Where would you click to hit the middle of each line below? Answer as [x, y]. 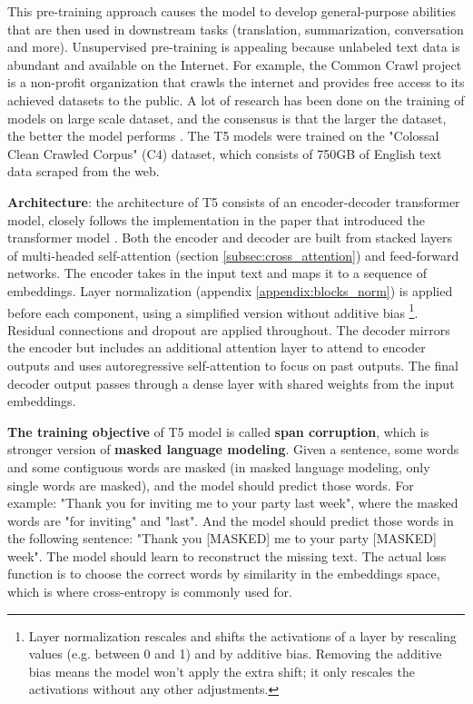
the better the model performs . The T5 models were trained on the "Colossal [223, 136]
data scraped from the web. [84, 171]
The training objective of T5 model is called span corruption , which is [218, 431]
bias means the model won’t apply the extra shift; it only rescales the [222, 671]
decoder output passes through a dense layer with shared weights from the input [231, 383]
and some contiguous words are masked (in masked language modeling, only [219, 466]
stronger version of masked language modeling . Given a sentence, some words [233, 449]
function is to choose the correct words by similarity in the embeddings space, [224, 574]
